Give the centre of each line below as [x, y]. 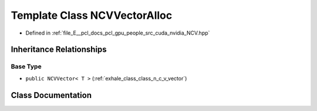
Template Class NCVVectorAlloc [92, 15]
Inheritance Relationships [59, 50]
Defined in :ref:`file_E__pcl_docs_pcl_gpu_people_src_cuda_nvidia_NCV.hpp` [118, 33]
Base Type [26, 66]
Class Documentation [51, 95]
